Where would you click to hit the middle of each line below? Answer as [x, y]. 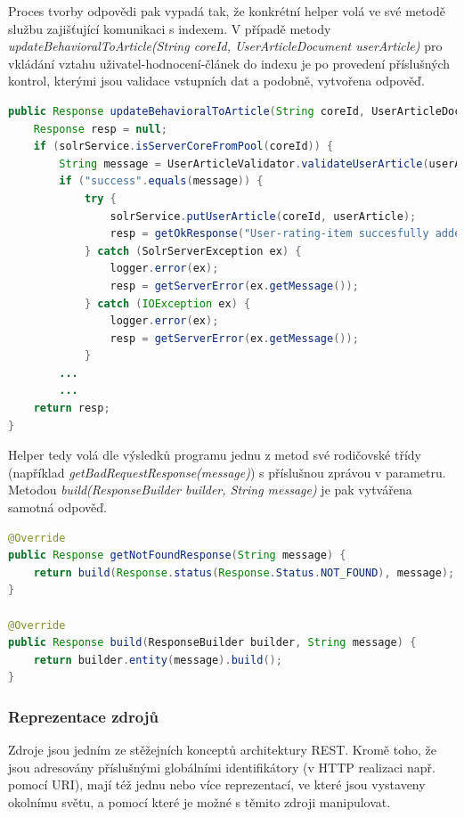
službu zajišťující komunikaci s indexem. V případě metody [170, 28]
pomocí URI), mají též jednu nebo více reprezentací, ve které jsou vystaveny [217, 784]
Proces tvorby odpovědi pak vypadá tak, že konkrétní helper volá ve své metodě [227, 11]
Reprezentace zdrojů [83, 716]
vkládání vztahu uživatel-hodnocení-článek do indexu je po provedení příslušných [229, 63]
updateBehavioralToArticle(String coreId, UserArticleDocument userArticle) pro [225, 46]
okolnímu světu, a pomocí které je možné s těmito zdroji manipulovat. [199, 801]
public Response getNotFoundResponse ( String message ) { [177, 556]
